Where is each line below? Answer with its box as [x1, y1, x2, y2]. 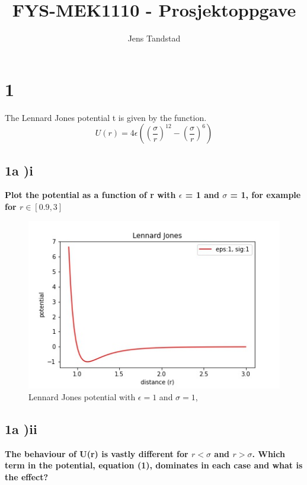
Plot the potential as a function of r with [5, 189, 176, 201]
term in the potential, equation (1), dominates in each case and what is [5, 459, 303, 471]
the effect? [5, 470, 49, 483]
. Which [252, 447, 285, 460]
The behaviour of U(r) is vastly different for [5, 447, 188, 460]
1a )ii [5, 419, 37, 438]
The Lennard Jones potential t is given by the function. [5, 111, 207, 123]
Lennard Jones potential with [28, 390, 136, 403]
